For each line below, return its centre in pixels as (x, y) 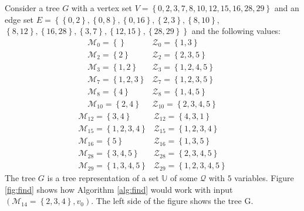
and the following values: (236, 31)
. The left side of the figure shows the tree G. (172, 201)
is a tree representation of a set (103, 178)
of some (184, 178)
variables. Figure (264, 178)
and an (287, 8)
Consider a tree (32, 8)
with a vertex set (102, 8)
